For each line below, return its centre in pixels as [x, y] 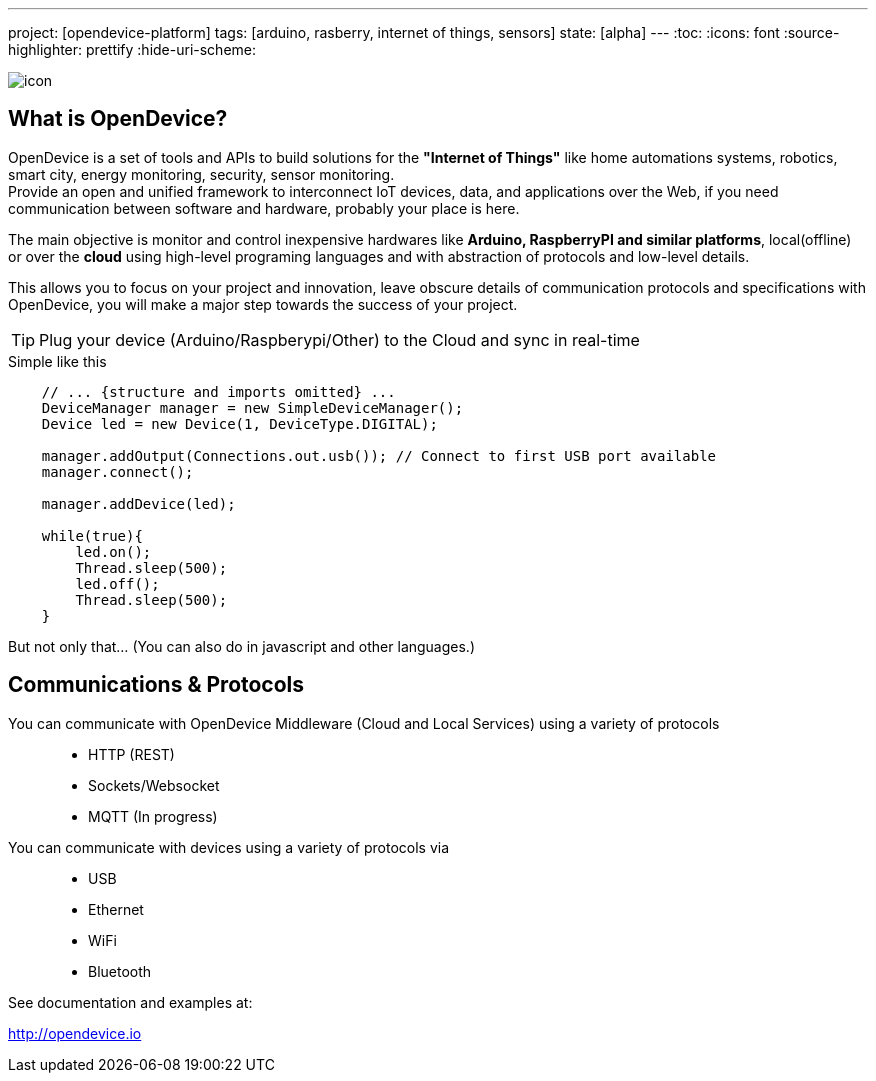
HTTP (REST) [131, 754]
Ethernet [116, 909]
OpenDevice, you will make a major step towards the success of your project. [263, 304]
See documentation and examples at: [130, 1002]
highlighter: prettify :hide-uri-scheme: [132, 49]
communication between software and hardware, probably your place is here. [264, 208]
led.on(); [113, 551]
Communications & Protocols [156, 685]
